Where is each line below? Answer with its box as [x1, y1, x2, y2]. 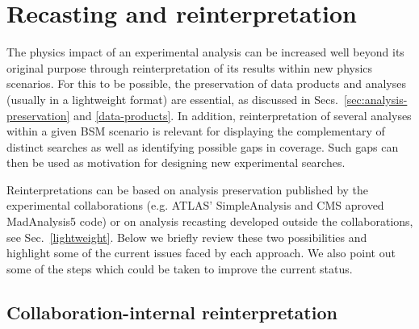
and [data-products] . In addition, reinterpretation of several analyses [73, 106, 412, 123]
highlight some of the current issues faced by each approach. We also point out [6, 244, 396, 261]
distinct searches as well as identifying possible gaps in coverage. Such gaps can [6, 138, 399, 155]
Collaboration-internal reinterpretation [6, 299, 337, 324]
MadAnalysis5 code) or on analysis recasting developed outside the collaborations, [6, 213, 413, 230]
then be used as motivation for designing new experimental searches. [6, 154, 346, 171]
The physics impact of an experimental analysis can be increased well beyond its [6, 44, 404, 60]
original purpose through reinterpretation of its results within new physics [6, 59, 373, 76]
